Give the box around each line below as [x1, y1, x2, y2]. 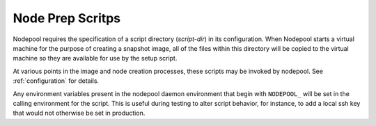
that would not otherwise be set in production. [13, 109, 146, 118]
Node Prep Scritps [13, 10, 121, 26]
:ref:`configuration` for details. [13, 77, 100, 85]
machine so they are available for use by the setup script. [13, 54, 178, 63]
